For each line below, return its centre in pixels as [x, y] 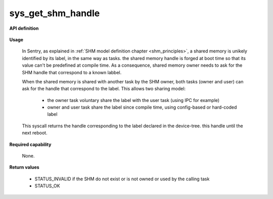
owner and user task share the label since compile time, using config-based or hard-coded [142, 107]
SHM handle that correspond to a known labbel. [72, 72]
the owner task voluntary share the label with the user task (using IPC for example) [133, 100]
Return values [25, 167]
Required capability [30, 144]
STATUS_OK [47, 186]
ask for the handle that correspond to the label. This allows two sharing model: [104, 89]
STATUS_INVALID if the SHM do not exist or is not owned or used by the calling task [122, 179]
